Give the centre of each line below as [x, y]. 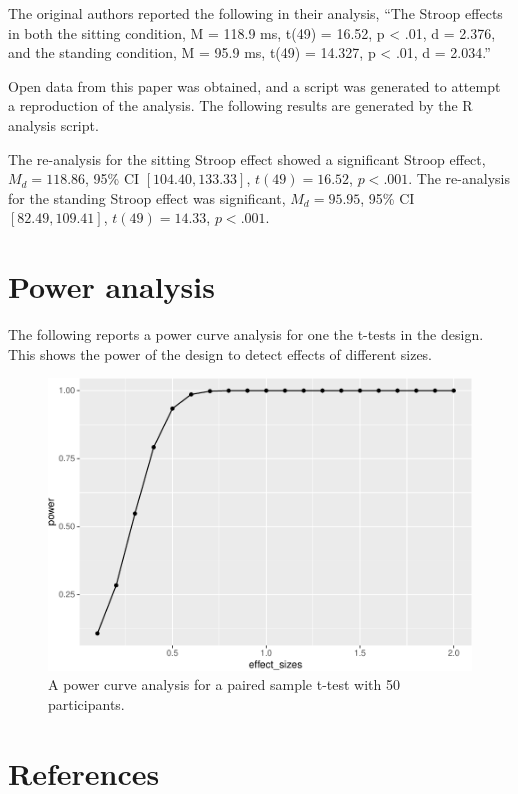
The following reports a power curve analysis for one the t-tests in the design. [246, 334]
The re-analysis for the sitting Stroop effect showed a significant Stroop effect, [247, 158]
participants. [86, 703]
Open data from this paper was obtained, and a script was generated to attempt [254, 85]
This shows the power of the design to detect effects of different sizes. [220, 353]
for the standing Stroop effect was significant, [147, 197]
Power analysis [111, 286]
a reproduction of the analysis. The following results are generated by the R [240, 105]
